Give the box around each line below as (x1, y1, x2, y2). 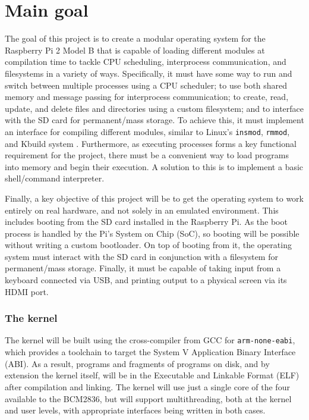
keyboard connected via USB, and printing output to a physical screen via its (5, 274, 287, 286)
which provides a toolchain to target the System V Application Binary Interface (5, 346, 296, 358)
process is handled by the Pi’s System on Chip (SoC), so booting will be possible (5, 227, 299, 239)
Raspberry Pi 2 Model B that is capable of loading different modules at (5, 43, 265, 56)
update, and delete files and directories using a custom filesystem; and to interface (5, 102, 304, 114)
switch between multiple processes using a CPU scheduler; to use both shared (5, 79, 287, 91)
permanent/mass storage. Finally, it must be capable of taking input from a (5, 262, 281, 274)
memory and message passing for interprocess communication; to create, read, (5, 90, 289, 103)
